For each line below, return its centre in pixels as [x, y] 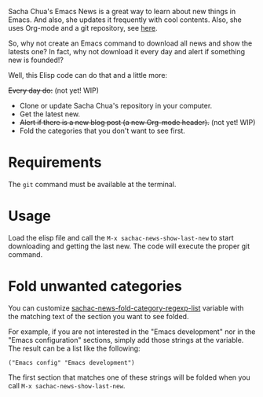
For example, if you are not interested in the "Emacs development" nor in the [132, 331]
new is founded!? [36, 60]
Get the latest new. [50, 114]
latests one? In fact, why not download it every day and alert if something [127, 51]
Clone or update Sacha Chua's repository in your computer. [116, 106]
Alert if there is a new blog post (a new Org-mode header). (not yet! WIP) [137, 122]
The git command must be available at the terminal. [92, 184]
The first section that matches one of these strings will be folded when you [130, 377]
